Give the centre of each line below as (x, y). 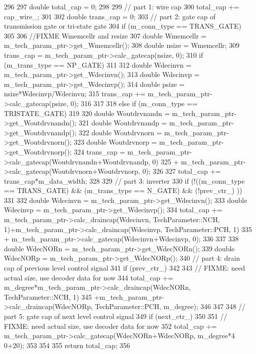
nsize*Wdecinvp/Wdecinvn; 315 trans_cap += (75, 94)
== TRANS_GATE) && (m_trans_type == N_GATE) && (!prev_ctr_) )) (123, 190)
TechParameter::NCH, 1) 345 (48, 296)
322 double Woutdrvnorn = (120, 132)
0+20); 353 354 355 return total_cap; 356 (67, 345)
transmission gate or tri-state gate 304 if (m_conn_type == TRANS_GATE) (123, 26)
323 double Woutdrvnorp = (115, 142)
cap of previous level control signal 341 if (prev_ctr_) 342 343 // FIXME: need (125, 268)
